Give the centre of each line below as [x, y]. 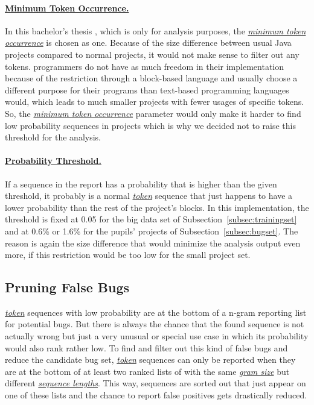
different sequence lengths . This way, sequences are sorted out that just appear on [155, 383]
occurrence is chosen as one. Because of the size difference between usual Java [148, 42]
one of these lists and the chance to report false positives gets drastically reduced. [156, 395]
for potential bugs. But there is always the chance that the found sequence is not [155, 324]
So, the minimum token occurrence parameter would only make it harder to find [153, 113]
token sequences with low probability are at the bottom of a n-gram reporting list [156, 312]
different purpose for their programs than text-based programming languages [147, 89]
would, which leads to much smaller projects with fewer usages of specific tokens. [155, 102]
